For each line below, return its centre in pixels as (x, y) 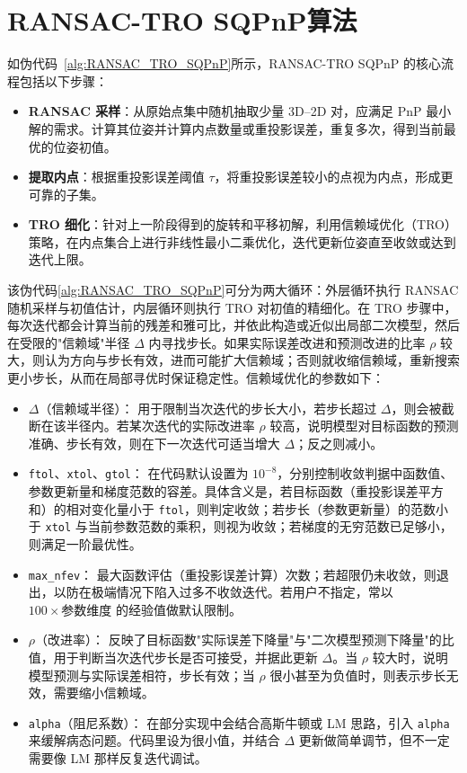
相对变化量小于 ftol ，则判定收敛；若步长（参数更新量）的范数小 (257, 508)
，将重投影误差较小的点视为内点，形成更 (334, 177)
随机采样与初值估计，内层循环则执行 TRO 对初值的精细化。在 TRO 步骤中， (232, 307)
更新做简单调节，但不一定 (374, 740)
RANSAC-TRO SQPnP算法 (182, 20)
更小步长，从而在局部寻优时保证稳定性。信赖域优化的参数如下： (196, 378)
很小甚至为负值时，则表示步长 (358, 675)
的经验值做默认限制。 (179, 609)
